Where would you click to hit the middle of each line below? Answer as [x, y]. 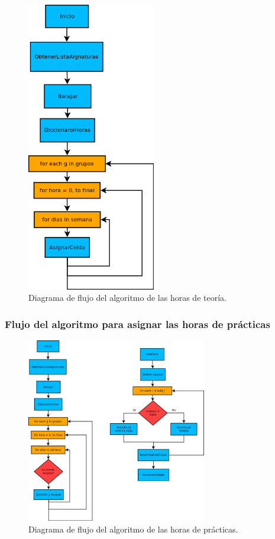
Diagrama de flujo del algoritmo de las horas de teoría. [127, 298]
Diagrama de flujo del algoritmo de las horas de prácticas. [133, 529]
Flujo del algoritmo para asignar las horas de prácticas [137, 324]
